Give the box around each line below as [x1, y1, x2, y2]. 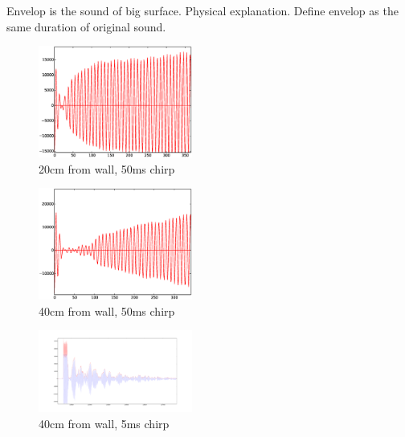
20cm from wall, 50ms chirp [39, 160, 175, 177]
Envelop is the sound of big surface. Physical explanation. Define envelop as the [6, 2, 399, 18]
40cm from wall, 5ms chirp [39, 415, 170, 431]
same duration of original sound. [6, 18, 166, 35]
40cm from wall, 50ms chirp [39, 302, 175, 319]
